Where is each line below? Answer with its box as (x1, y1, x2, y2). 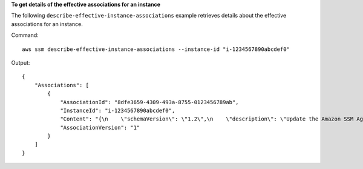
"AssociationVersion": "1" (60, 124, 140, 131)
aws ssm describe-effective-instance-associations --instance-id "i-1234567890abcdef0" (22, 45, 290, 53)
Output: (11, 59, 30, 66)
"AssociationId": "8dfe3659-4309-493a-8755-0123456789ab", (60, 99, 239, 105)
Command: (11, 31, 39, 39)
